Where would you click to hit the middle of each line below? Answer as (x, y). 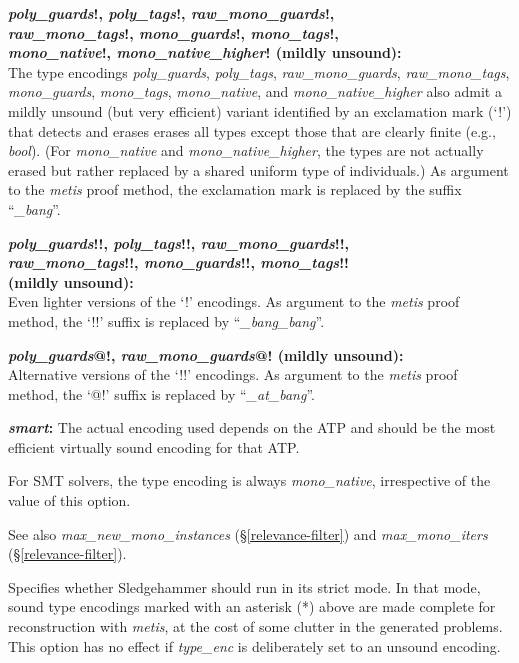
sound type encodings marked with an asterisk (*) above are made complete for (252, 606)
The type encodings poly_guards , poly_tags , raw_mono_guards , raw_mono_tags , (259, 71)
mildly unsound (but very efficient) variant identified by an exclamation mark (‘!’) (260, 110)
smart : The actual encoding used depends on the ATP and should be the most (252, 427)
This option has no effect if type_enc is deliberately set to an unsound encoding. (254, 645)
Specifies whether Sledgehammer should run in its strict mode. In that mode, (244, 586)
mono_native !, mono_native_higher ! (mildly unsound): (205, 52)
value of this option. (69, 500)
